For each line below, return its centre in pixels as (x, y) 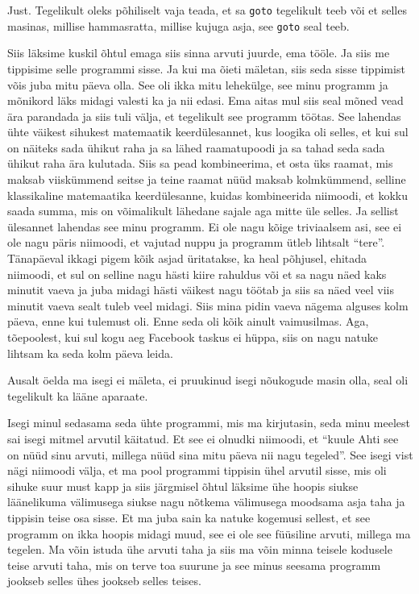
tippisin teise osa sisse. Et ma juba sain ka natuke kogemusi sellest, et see (189, 517)
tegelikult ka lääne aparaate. (78, 395)
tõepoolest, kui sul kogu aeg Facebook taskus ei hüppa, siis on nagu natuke (193, 337)
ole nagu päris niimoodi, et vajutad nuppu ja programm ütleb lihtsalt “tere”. (196, 242)
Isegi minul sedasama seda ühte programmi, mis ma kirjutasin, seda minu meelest (209, 423)
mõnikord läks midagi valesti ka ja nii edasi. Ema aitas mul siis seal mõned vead (205, 100)
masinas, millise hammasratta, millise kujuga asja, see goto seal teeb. (178, 25)
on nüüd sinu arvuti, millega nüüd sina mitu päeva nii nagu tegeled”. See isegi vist (210, 454)
